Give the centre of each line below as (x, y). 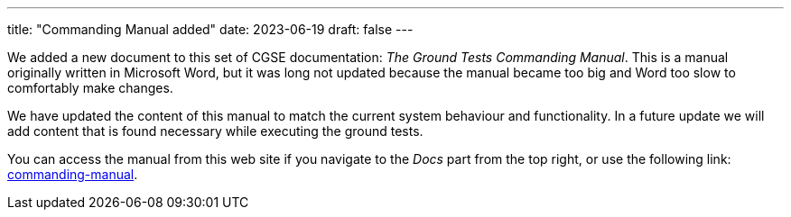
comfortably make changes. (90, 88)
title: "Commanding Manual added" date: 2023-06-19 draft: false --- (210, 29)
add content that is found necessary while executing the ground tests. (215, 131)
